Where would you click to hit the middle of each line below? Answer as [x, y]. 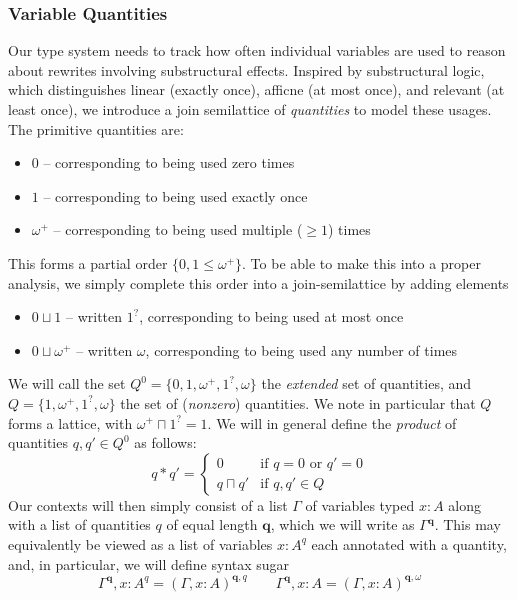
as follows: [165, 442]
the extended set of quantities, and [366, 383]
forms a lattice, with [70, 422]
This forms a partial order [88, 262]
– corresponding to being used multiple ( [178, 229]
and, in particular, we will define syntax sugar [149, 563]
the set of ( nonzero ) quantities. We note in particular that [298, 402]
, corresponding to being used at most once [271, 316]
